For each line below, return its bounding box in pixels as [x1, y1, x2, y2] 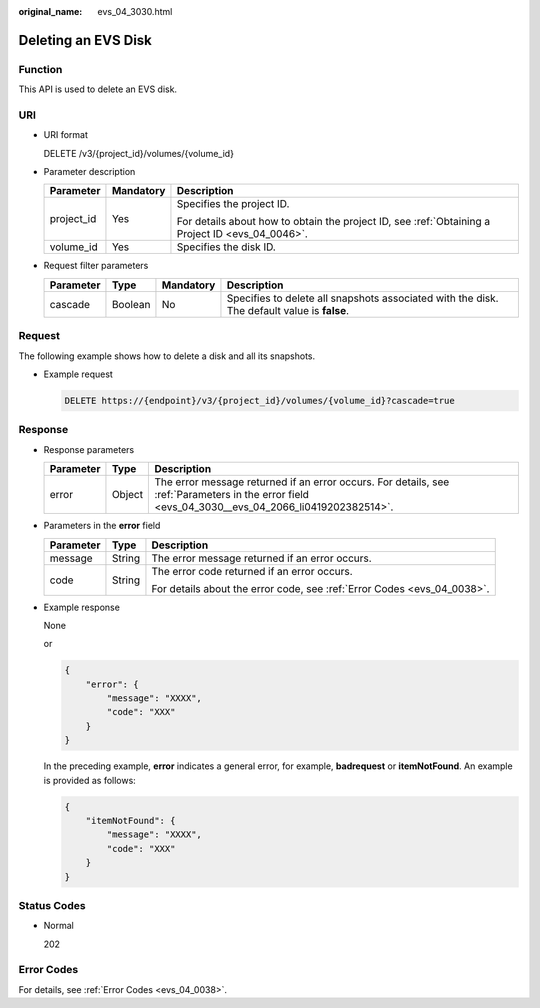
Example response [43, 601, 120, 613]
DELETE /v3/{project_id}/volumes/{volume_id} [43, 147, 235, 159]
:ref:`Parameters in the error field [154, 488, 310, 502]
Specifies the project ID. [176, 197, 290, 211]
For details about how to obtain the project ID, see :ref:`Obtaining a [176, 215, 490, 229]
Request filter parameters [43, 260, 149, 272]
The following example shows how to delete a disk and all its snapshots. [18, 350, 316, 362]
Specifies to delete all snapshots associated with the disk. [226, 291, 499, 305]
